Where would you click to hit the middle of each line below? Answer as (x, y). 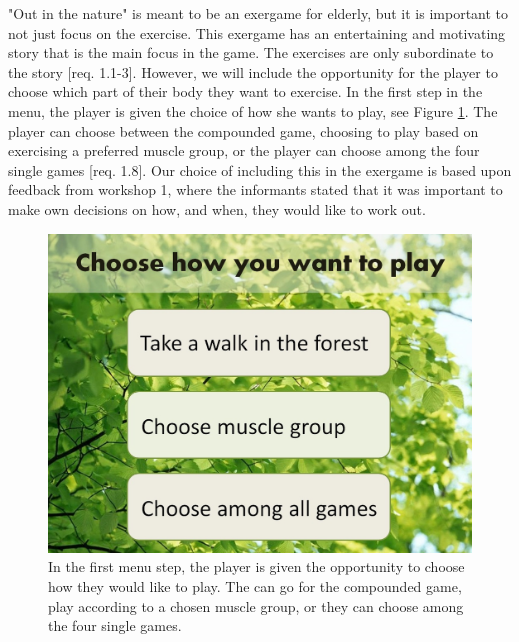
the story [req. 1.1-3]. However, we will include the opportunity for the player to (253, 71)
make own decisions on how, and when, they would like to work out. (217, 208)
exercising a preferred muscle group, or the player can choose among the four (244, 150)
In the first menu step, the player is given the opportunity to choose (256, 566)
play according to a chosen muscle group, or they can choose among (256, 605)
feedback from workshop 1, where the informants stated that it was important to (255, 189)
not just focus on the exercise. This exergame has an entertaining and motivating (257, 32)
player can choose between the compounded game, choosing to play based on (243, 130)
